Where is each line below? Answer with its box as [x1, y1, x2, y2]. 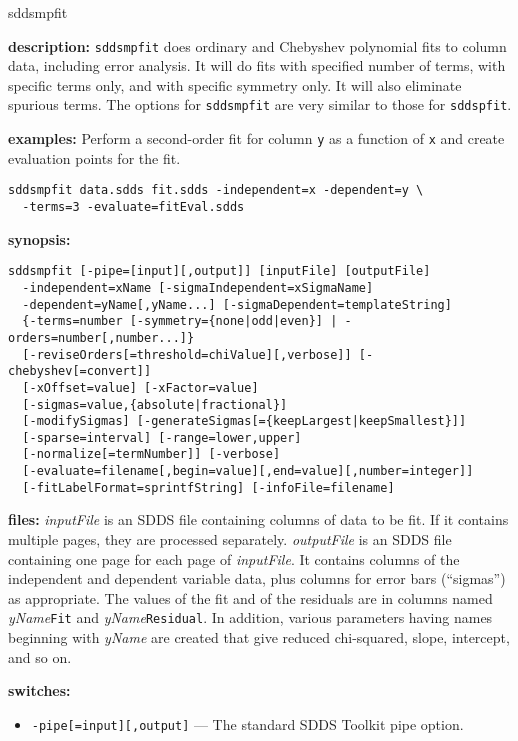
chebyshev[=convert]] [8, 364, 152, 379]
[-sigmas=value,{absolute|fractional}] [22, 397, 288, 412]
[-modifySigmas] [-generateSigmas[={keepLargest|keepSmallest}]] [22, 414, 467, 429]
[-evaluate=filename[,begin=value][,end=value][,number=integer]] [22, 464, 474, 479]
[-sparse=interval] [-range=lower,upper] [22, 430, 302, 445]
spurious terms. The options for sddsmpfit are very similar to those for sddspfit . [8, 94, 512, 115]
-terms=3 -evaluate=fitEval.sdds [22, 200, 245, 214]
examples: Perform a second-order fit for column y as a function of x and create [8, 128, 505, 149]
